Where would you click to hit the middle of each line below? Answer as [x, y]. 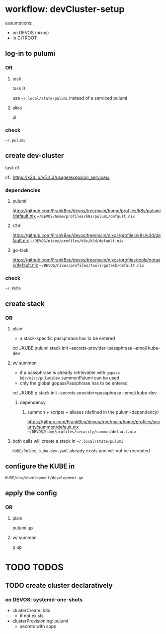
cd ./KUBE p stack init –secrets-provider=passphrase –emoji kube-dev [84, 393]
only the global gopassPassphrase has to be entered [74, 383]
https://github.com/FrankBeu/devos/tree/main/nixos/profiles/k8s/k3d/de [86, 236]
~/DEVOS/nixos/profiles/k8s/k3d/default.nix [77, 241]
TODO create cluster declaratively [59, 585]
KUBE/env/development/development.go [44, 478]
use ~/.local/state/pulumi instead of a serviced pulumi [70, 98]
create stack [25, 304]
